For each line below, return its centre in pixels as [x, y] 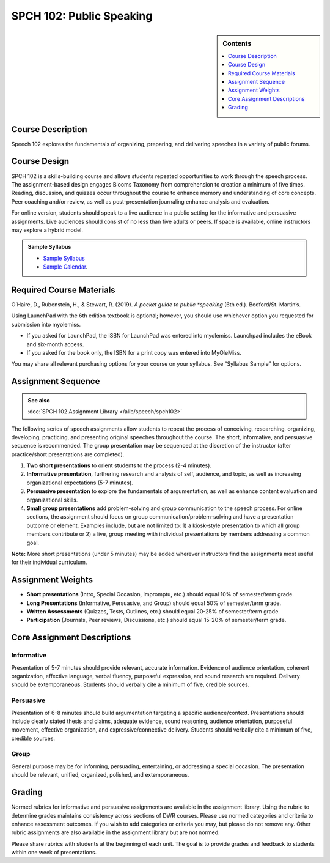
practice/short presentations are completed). [68, 454]
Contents [237, 43]
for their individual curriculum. [49, 562]
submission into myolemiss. [46, 324]
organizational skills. [52, 500]
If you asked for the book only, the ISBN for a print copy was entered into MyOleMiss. [134, 352]
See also [39, 400]
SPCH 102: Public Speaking [82, 16]
